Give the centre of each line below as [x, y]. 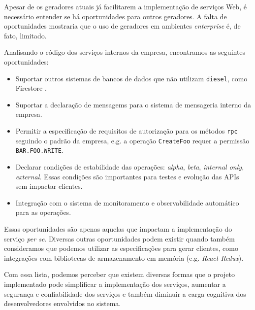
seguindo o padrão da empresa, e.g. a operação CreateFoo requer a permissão [132, 140]
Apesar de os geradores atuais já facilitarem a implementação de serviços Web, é [125, 6]
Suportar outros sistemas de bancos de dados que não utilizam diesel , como [131, 78]
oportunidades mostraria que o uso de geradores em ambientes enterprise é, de [122, 26]
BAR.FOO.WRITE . [39, 150]
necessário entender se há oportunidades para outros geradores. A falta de [115, 16]
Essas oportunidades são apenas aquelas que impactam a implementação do [118, 228]
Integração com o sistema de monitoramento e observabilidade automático [127, 202]
